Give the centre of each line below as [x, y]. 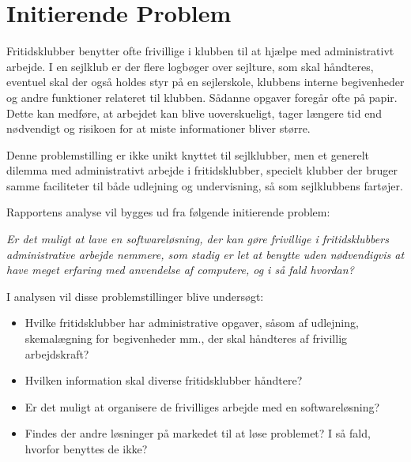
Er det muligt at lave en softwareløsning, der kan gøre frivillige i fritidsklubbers [198, 239]
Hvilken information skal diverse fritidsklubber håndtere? [164, 380]
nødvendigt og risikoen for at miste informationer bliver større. [158, 128]
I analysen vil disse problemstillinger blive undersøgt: [135, 296]
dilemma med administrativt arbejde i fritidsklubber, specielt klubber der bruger [202, 170]
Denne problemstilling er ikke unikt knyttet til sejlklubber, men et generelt [188, 154]
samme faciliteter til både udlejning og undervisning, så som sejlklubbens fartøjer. [205, 185]
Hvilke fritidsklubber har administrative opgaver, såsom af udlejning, [192, 323]
